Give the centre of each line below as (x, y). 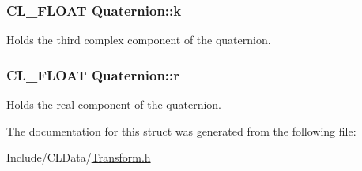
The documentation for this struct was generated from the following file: (181, 130)
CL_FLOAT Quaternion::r (93, 74)
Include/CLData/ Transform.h (79, 157)
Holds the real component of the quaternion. (114, 104)
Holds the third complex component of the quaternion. (139, 40)
